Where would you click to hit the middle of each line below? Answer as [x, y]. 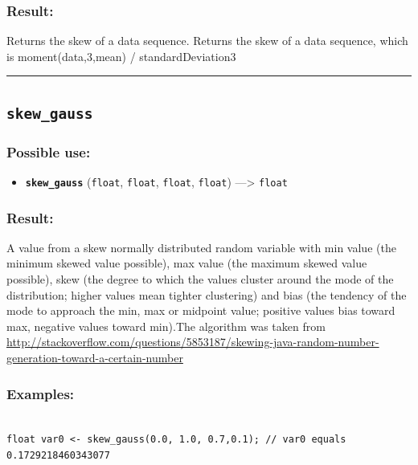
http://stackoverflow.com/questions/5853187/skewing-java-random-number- [193, 342]
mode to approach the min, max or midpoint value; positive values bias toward [201, 310]
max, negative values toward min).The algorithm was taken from [166, 326]
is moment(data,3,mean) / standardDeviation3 [121, 56]
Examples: [41, 393]
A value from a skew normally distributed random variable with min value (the [201, 247]
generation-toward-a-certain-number [95, 358]
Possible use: [49, 151]
